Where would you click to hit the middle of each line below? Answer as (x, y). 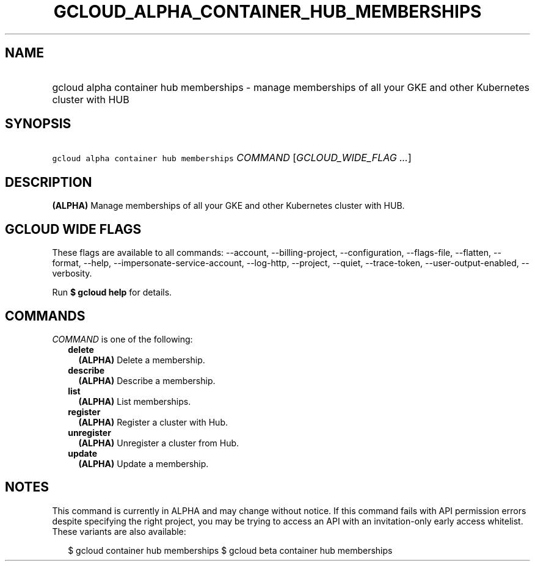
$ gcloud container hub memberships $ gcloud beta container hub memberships (230, 550)
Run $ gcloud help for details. (112, 292)
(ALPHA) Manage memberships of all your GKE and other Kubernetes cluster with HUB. (228, 206)
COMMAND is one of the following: (122, 339)
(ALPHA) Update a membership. (144, 463)
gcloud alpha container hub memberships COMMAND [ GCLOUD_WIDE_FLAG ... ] (232, 158)
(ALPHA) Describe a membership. (147, 380)
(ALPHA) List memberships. (135, 401)
